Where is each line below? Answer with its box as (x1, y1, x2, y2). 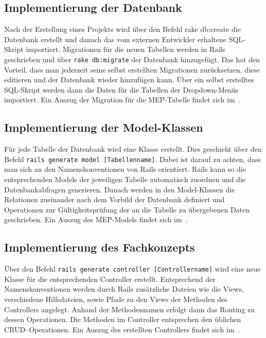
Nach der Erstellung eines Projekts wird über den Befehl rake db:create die (4, 24, 241, 34)
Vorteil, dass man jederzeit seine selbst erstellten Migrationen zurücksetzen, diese (4, 64, 260, 75)
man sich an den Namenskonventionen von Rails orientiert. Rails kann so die (4, 164, 246, 174)
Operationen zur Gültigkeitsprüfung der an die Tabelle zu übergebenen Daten (4, 204, 250, 215)
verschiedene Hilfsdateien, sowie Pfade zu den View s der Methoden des (4, 294, 227, 305)
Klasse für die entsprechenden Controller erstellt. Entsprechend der (4, 273, 216, 284)
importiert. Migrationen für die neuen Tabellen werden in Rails (26, 44, 225, 55)
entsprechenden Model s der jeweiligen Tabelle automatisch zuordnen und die (4, 174, 245, 185)
